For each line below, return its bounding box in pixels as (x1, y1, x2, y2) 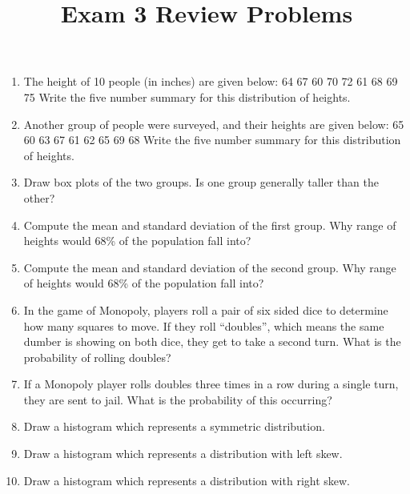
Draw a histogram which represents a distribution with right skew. (23, 472, 350, 488)
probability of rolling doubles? (23, 348, 171, 365)
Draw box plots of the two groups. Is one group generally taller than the (23, 174, 379, 191)
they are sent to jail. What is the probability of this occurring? (23, 391, 332, 408)
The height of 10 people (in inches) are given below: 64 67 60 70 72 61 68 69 (23, 73, 398, 90)
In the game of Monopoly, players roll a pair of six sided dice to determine (23, 301, 388, 318)
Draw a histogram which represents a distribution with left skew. (23, 445, 343, 462)
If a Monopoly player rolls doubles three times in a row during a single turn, (23, 376, 399, 392)
